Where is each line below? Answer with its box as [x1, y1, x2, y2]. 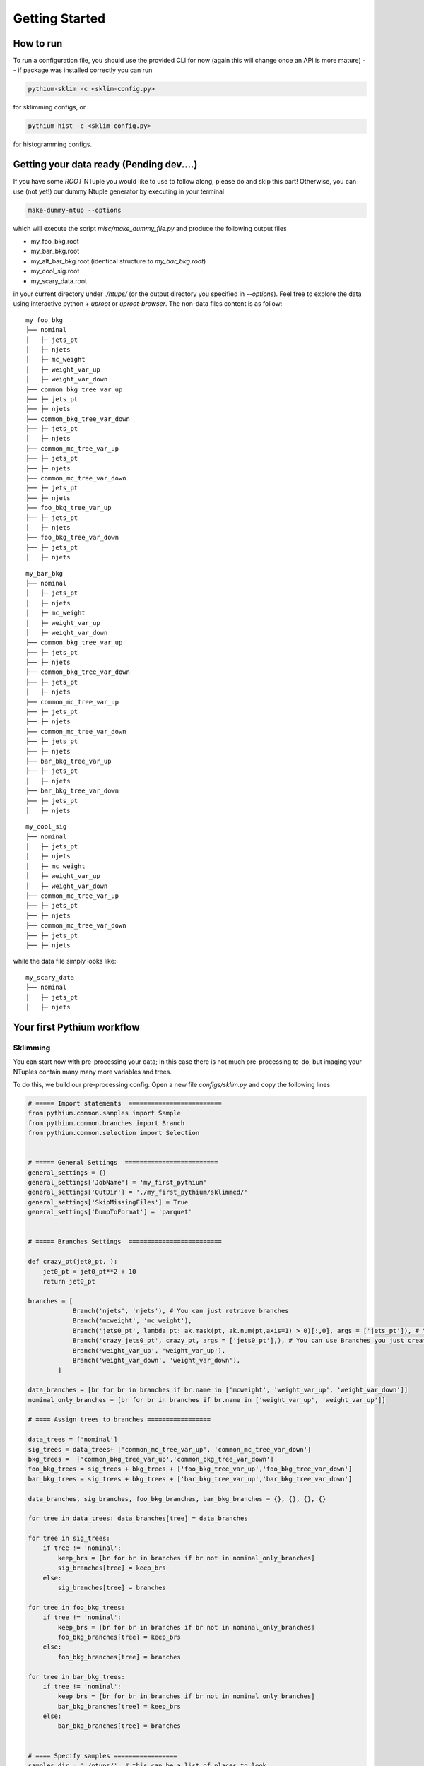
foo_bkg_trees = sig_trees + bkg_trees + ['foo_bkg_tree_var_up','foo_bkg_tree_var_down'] [28, 1465, 353, 1473]
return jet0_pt [42, 1277, 95, 1285]
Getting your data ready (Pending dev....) [13, 159, 198, 171]
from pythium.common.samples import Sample [28, 1109, 182, 1118]
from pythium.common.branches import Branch [28, 1119, 185, 1127]
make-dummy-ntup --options [28, 206, 122, 214]
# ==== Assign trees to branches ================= [28, 1416, 211, 1423]
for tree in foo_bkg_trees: [28, 1604, 125, 1611]
